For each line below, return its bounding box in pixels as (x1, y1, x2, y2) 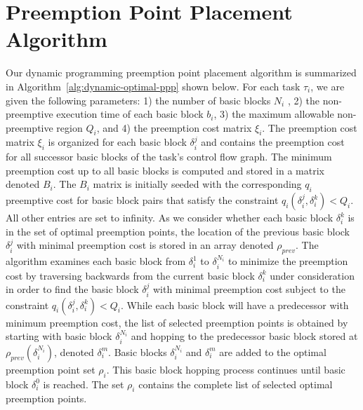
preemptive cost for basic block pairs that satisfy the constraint (6, 193, 279, 207)
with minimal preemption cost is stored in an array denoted (16, 238, 274, 252)
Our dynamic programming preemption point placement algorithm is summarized (6, 65, 357, 80)
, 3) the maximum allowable (213, 107, 334, 121)
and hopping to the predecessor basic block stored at (131, 329, 358, 343)
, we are (310, 78, 345, 93)
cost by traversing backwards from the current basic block (6, 268, 255, 282)
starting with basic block (6, 329, 112, 343)
